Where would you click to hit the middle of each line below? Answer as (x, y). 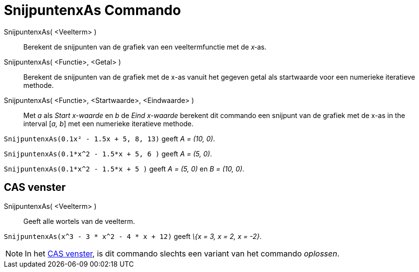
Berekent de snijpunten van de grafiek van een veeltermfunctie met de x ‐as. (145, 47)
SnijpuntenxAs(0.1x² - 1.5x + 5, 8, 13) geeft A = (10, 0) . (110, 138)
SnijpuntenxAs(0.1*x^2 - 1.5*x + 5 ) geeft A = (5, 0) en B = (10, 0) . (124, 169)
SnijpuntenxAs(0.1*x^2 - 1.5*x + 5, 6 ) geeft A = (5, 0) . (108, 153)
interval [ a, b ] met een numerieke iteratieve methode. (109, 123)
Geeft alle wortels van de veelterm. (79, 221)
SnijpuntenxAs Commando (93, 10)
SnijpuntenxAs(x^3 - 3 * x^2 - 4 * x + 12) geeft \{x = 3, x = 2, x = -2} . (133, 236)
